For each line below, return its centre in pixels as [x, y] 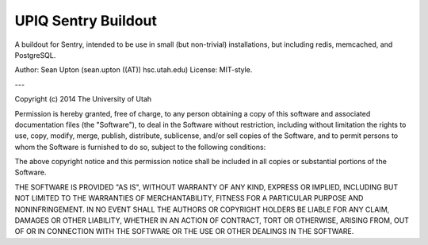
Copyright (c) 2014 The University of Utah [83, 99]
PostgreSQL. [35, 55]
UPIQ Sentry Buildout [86, 21]
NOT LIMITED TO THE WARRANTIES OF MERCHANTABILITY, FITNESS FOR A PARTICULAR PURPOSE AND [189, 198]
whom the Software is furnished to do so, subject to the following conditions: [140, 147]
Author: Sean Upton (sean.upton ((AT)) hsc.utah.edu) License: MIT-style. [134, 70]
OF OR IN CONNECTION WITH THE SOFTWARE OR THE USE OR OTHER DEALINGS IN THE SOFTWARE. [184, 232]
